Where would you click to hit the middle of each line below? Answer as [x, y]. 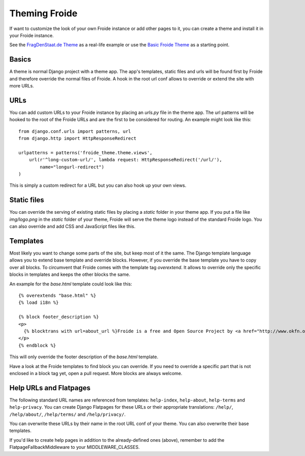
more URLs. [22, 86]
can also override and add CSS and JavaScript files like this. [72, 226]
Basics [20, 59]
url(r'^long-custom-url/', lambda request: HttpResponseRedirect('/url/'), [125, 160]
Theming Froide [43, 13]
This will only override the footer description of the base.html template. [84, 357]
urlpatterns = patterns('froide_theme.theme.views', [85, 152]
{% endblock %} [37, 345]
